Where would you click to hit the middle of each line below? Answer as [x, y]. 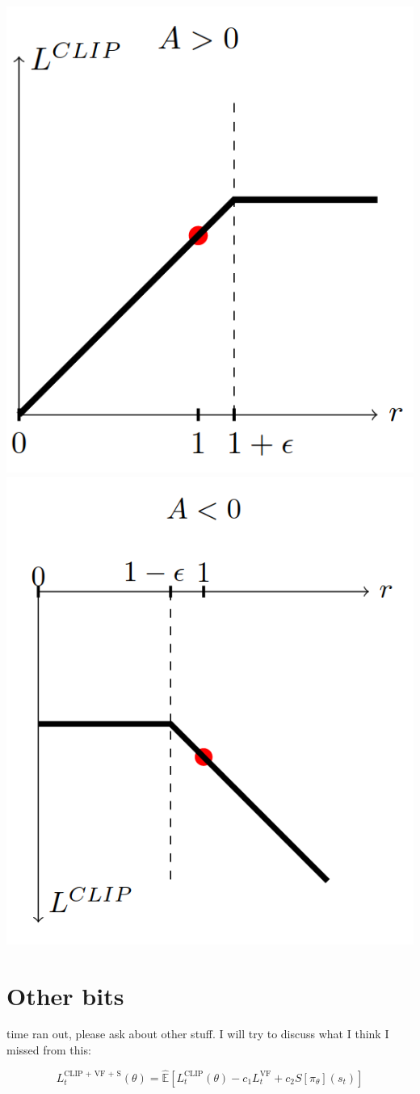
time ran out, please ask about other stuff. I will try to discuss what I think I [198, 1034]
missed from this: [49, 1050]
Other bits [65, 995]
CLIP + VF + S [93, 1074]
